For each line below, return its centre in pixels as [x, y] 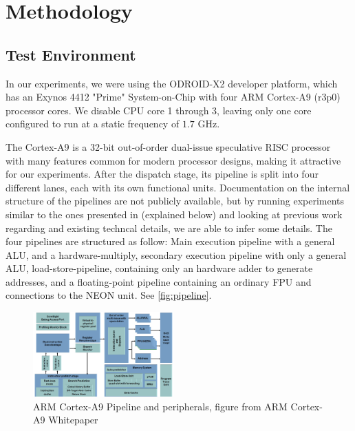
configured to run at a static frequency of [93, 124]
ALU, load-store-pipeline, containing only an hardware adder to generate [159, 268]
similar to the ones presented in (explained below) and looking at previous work [174, 214]
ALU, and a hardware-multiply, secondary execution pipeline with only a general [176, 254]
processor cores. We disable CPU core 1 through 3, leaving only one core [159, 110]
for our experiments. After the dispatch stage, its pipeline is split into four [162, 174]
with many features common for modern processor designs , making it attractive [173, 160]
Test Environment [71, 54]
